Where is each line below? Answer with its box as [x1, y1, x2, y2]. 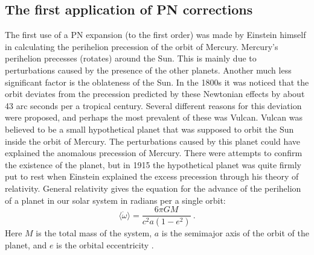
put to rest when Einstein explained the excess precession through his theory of [5, 170, 299, 183]
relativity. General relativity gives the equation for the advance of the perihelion [5, 181, 301, 194]
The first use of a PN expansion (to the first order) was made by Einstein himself [5, 28, 306, 41]
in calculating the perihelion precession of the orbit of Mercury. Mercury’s [5, 40, 278, 52]
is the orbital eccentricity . [56, 238, 154, 251]
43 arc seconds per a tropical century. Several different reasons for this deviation [5, 99, 302, 112]
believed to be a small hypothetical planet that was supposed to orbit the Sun [5, 122, 294, 135]
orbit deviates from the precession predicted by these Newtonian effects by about [5, 87, 305, 100]
